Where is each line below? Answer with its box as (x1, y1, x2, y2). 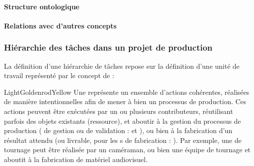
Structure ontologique (4, 1, 80, 11)
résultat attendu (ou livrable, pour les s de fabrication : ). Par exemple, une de (4, 135, 242, 145)
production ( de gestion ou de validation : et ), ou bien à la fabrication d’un (4, 125, 233, 136)
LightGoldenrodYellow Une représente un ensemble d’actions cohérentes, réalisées (4, 86, 250, 97)
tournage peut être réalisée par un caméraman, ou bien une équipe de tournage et (4, 144, 251, 155)
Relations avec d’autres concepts (4, 20, 117, 30)
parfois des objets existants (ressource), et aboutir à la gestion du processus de (4, 115, 241, 126)
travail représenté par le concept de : (4, 70, 114, 81)
